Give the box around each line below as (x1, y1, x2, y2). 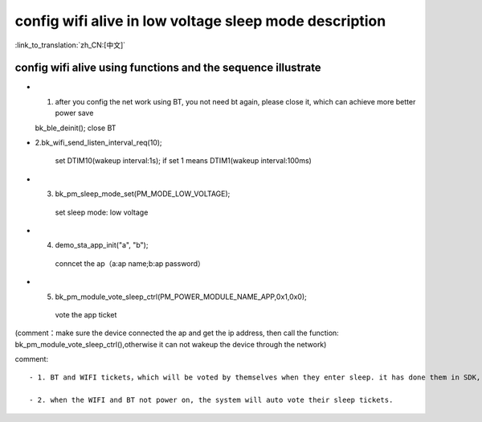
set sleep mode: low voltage (55, 207, 149, 217)
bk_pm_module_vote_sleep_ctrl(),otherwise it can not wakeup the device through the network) (14, 339, 327, 349)
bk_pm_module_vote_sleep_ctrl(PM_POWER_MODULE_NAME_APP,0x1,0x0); (55, 292, 307, 301)
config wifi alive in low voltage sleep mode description (14, 12, 386, 30)
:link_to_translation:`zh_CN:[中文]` (14, 40, 126, 50)
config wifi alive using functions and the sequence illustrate (14, 61, 321, 75)
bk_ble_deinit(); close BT (35, 123, 116, 133)
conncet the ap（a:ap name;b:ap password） (55, 258, 205, 268)
